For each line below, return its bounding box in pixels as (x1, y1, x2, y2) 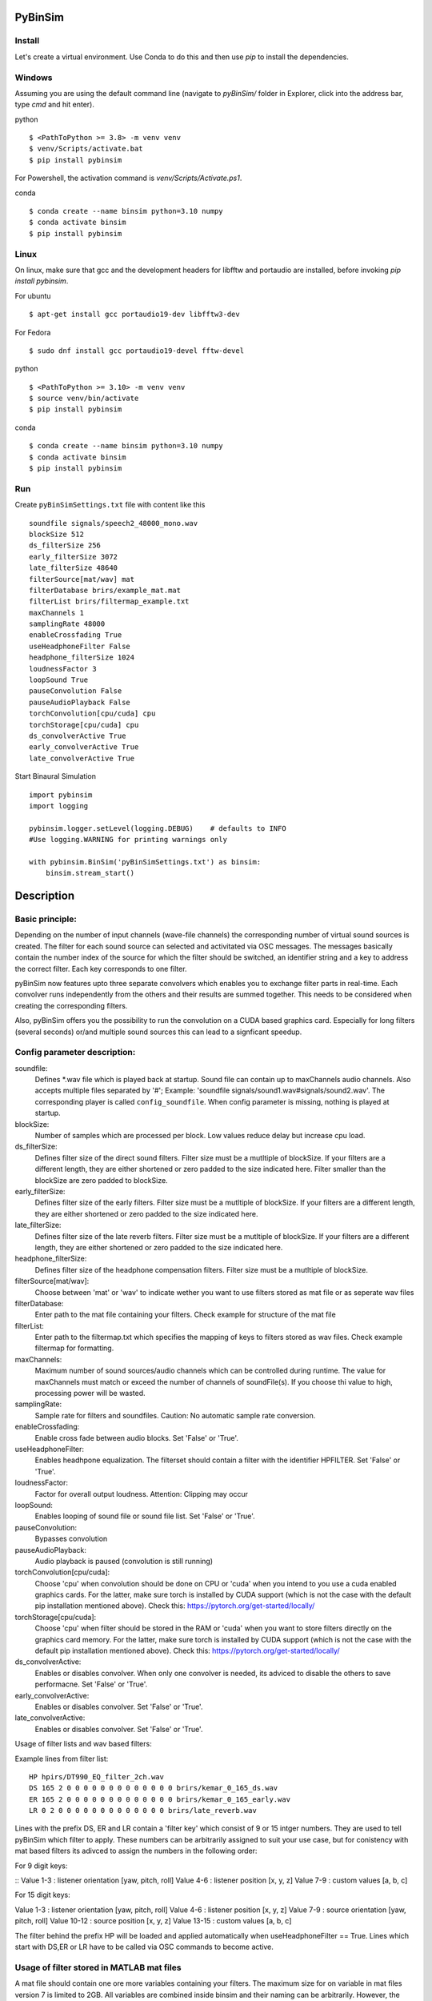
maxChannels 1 (29, 608, 84, 617)
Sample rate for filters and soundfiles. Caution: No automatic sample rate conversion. (34, 1410, 316, 1420)
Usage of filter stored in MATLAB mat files (14, 1962, 182, 1973)
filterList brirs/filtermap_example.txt (29, 597, 190, 606)
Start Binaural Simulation (14, 772, 96, 781)
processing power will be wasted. (34, 1389, 146, 1398)
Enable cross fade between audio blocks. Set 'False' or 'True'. (34, 1433, 239, 1442)
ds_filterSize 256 (29, 541, 102, 550)
